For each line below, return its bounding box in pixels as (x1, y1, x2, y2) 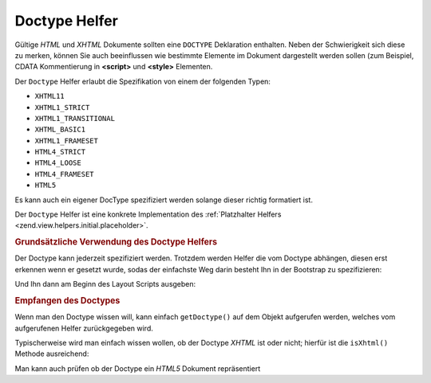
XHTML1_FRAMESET (34, 136, 99, 145)
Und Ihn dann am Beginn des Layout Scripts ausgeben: (14, 279, 196, 289)
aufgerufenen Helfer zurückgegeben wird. (14, 323, 153, 333)
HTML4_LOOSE (34, 158, 81, 167)
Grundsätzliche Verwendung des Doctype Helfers (14, 236, 218, 248)
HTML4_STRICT (34, 147, 86, 157)
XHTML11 (34, 92, 65, 101)
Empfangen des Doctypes (14, 295, 121, 307)
